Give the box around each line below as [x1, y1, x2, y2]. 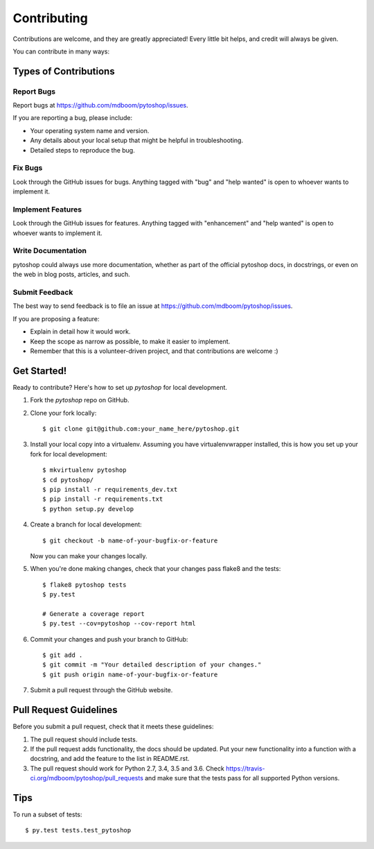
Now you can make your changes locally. [30, 551, 148, 560]
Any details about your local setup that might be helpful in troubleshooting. [30, 136, 244, 145]
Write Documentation [12, 246, 87, 256]
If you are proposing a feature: [12, 314, 100, 323]
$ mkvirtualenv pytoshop [42, 466, 127, 474]
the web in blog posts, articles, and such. [12, 271, 131, 279]
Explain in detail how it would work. [30, 327, 131, 336]
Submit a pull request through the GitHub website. [30, 686, 173, 694]
